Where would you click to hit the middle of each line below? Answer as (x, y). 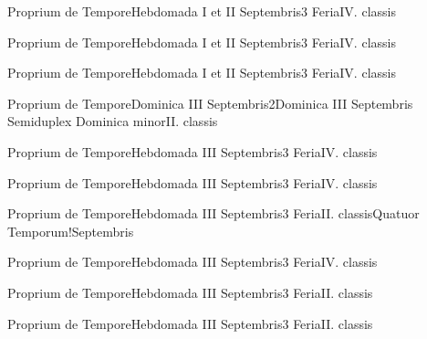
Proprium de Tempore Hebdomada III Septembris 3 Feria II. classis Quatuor (213, 213)
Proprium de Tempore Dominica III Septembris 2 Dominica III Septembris (210, 103)
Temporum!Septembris (71, 231)
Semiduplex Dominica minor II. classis (113, 121)
